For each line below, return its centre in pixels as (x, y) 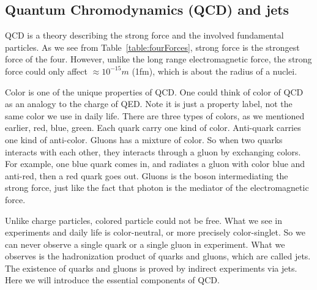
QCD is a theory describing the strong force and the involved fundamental (144, 35)
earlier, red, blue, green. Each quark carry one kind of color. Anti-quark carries (153, 128)
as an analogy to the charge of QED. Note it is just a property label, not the (149, 104)
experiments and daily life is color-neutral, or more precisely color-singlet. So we (155, 232)
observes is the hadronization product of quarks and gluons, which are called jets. (158, 256)
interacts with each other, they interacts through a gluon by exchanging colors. (153, 151)
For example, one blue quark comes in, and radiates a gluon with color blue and (155, 164)
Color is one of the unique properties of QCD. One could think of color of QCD (154, 91)
